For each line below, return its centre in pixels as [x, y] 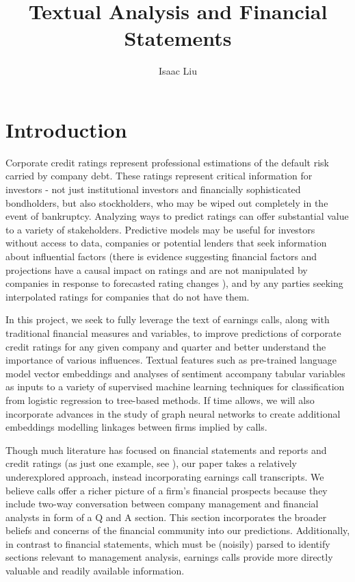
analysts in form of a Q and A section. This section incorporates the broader [166, 517]
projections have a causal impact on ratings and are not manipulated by [157, 269]
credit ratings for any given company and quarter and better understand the [166, 346]
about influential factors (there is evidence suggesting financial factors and [161, 256]
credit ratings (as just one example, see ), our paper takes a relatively [151, 463]
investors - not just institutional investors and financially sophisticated [153, 189]
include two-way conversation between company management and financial [162, 504]
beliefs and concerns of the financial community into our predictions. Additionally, [178, 530]
